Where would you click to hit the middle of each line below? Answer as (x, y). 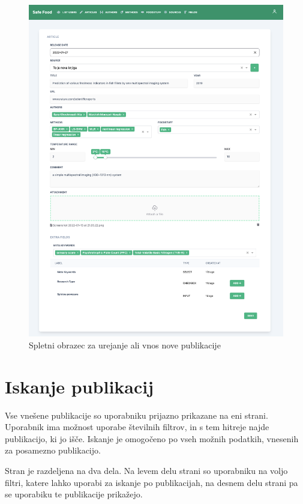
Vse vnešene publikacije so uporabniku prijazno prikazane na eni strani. (136, 415)
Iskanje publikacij (79, 386)
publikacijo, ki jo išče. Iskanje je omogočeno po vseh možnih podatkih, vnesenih (152, 438)
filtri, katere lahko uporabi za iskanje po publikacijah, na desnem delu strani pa (151, 482)
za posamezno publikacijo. (53, 450)
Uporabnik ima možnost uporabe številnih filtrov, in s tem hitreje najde (137, 427)
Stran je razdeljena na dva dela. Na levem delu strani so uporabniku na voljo (146, 471)
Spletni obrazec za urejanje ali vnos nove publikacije (125, 345)
